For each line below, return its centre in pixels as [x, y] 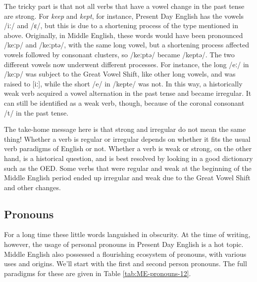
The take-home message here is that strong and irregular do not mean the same [125, 129]
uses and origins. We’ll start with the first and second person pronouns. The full [126, 263]
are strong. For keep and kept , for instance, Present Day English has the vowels [124, 16]
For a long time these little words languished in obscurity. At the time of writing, [127, 234]
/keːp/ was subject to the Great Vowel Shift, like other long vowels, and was [120, 74]
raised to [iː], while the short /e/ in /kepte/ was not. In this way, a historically [123, 83]
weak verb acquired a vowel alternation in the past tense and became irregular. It [128, 93]
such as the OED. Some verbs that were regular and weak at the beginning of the [128, 168]
